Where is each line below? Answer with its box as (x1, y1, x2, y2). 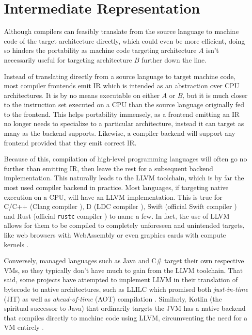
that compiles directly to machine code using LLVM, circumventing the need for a (4, 312, 248, 322)
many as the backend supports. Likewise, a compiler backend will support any (4, 128, 236, 138)
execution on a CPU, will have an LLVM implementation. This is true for (4, 191, 222, 202)
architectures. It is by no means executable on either (4, 90, 160, 100)
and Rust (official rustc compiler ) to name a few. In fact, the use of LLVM (4, 210, 230, 221)
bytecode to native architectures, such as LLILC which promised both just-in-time (4, 284, 248, 294)
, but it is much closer (182, 90, 248, 100)
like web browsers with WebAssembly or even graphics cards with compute (4, 230, 226, 240)
